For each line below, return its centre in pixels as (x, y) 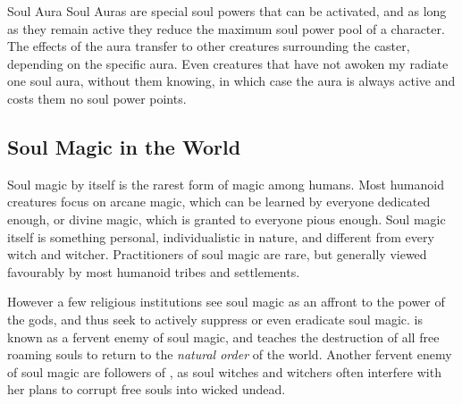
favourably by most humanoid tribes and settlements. (154, 271)
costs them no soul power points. (97, 98)
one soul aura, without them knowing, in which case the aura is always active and (231, 81)
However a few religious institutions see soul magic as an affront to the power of (226, 302)
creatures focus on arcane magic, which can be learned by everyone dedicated (219, 202)
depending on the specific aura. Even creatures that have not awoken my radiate (228, 63)
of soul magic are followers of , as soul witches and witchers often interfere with (224, 371)
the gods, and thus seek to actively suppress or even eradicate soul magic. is (215, 319)
